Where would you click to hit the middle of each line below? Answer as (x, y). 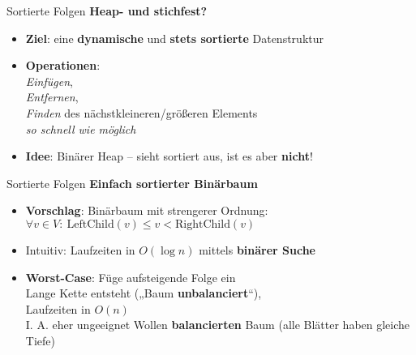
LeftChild (90, 224)
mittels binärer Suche (257, 249)
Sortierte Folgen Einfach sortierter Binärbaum (132, 183)
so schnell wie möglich (81, 128)
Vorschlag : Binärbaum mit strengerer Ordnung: (147, 210)
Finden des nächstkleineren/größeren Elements (142, 112)
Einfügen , (49, 81)
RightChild (203, 224)
